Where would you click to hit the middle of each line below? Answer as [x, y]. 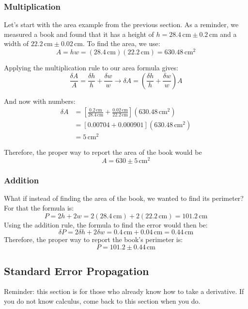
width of [16, 43]
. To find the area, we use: [122, 43]
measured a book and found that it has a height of [79, 34]
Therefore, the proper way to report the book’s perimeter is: [93, 239]
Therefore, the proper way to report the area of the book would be [103, 152]
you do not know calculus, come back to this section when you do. [102, 301]
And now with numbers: [40, 101]
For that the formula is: [39, 207]
